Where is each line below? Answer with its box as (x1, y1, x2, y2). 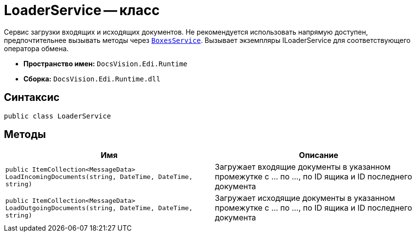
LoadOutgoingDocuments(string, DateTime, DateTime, (5, 204, 193, 212)
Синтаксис (4, 91, 60, 104)
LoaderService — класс (4, 2, 160, 19)
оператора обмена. (4, 44, 69, 53)
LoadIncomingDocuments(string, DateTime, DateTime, (5, 173, 193, 180)
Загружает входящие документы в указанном (215, 162, 391, 172)
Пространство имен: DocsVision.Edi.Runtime (23, 59, 187, 68)
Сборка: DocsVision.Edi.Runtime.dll (23, 74, 161, 83)
